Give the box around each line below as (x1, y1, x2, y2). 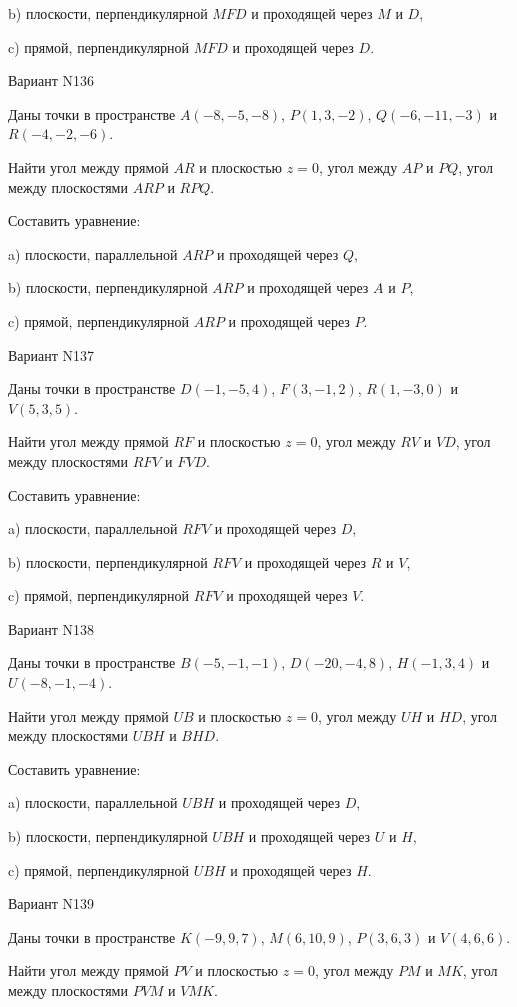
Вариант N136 (8, 70, 95, 91)
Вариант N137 (8, 344, 95, 365)
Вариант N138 (8, 618, 95, 639)
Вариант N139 (8, 893, 95, 914)
